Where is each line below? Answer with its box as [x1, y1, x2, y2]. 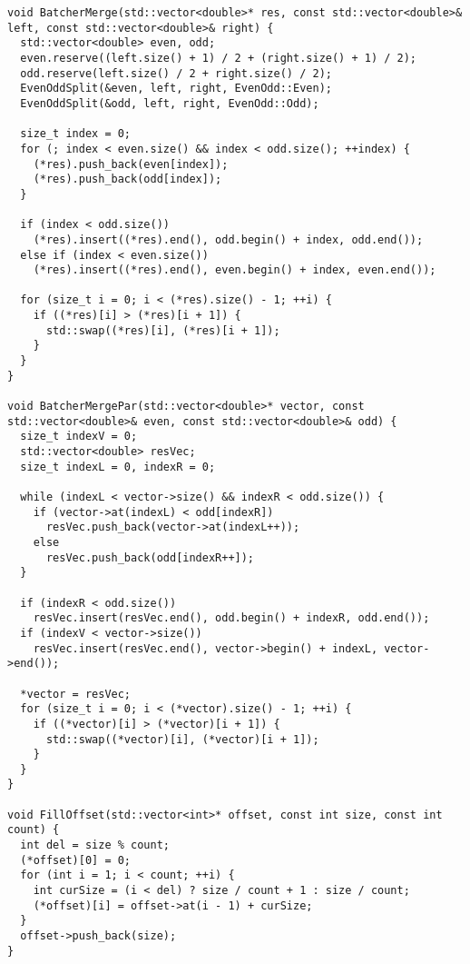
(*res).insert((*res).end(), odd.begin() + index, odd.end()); [33, 233, 424, 246]
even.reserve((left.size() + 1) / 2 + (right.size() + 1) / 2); [20, 51, 417, 65]
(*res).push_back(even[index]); [33, 157, 229, 171]
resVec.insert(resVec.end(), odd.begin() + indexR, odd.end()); [33, 611, 430, 625]
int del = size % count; [20, 839, 170, 852]
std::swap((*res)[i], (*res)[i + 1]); [45, 323, 280, 337]
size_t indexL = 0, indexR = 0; [20, 460, 216, 473]
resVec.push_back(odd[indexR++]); [45, 551, 255, 564]
